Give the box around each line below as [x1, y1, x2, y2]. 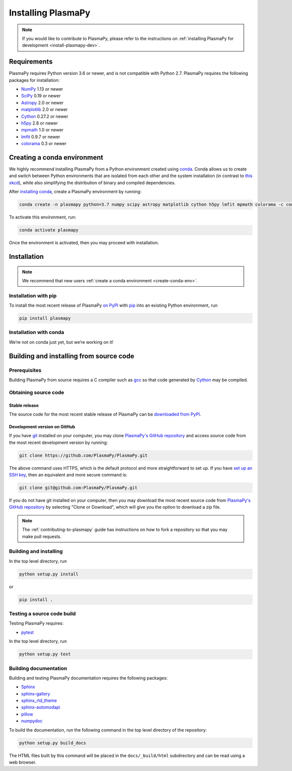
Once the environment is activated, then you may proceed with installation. [9, 240, 159, 246]
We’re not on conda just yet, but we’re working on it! [9, 339, 114, 345]
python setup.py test [19, 651, 71, 657]
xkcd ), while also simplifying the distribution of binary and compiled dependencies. [9, 180, 176, 185]
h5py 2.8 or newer [21, 120, 58, 126]
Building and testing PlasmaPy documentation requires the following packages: [9, 675, 168, 681]
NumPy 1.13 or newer [21, 86, 63, 92]
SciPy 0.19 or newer [21, 93, 61, 99]
